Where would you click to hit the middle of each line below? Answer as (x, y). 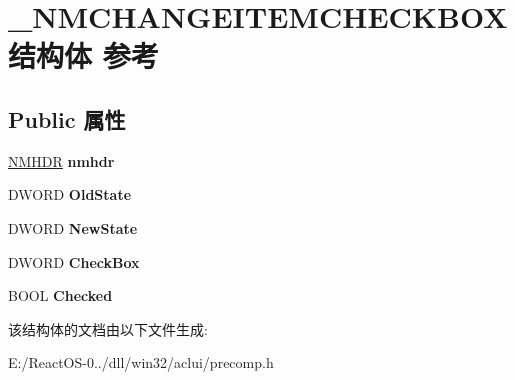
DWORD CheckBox (74, 261)
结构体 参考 (83, 55)
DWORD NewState (73, 227)
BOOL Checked (60, 295)
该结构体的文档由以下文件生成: (108, 328)
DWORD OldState (70, 194)
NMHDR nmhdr (61, 160)
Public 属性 (67, 118)
